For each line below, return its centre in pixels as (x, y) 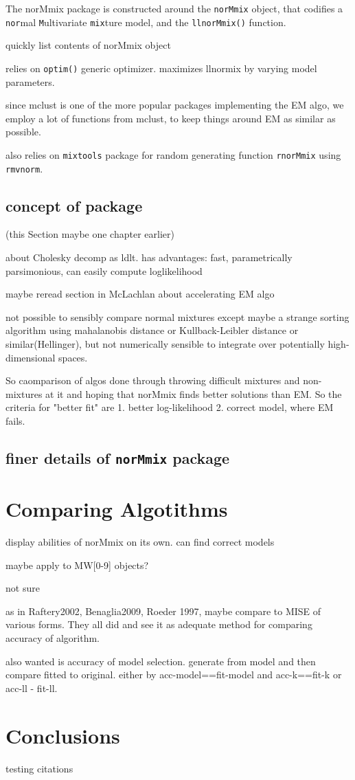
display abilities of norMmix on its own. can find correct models (140, 542)
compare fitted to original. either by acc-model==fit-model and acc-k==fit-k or (174, 675)
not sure (23, 588)
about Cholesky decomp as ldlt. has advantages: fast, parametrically (149, 257)
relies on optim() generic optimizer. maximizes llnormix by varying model (161, 68)
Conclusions (63, 735)
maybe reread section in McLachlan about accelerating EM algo (140, 294)
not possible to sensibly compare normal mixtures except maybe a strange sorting (177, 316)
